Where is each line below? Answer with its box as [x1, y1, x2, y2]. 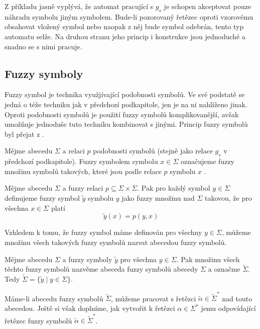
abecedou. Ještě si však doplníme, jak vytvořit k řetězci [5, 303, 175, 313]
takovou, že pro [204, 192, 252, 203]
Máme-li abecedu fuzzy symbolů [5, 293, 103, 303]
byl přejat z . [5, 128, 45, 139]
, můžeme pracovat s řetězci [111, 293, 196, 303]
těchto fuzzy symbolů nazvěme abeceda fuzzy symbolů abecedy [5, 264, 198, 274]
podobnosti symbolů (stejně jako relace [93, 145, 213, 156]
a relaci [62, 145, 85, 156]
